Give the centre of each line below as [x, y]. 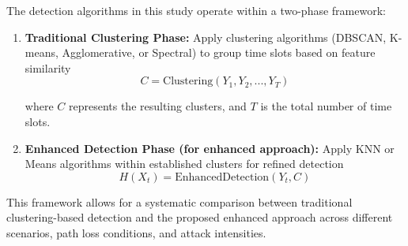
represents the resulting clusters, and [157, 106]
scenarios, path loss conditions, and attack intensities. [136, 232]
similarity [48, 67]
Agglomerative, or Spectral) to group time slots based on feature [219, 52]
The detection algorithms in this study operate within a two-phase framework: [196, 10]
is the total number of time [326, 106]
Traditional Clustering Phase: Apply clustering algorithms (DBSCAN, [206, 37]
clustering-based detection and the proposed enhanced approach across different [200, 217]
